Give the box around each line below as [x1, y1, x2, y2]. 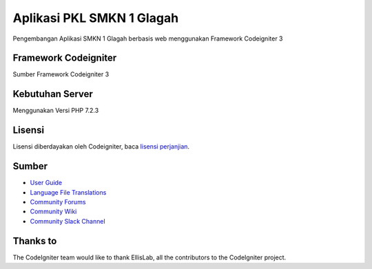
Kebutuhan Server [12, 88, 93, 100]
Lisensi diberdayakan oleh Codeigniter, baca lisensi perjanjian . [12, 142, 189, 151]
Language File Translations [30, 188, 107, 196]
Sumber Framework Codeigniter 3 [12, 70, 110, 78]
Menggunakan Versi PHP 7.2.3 [12, 107, 99, 115]
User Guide [30, 179, 63, 187]
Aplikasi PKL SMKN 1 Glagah [12, 10, 179, 25]
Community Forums [30, 197, 86, 206]
